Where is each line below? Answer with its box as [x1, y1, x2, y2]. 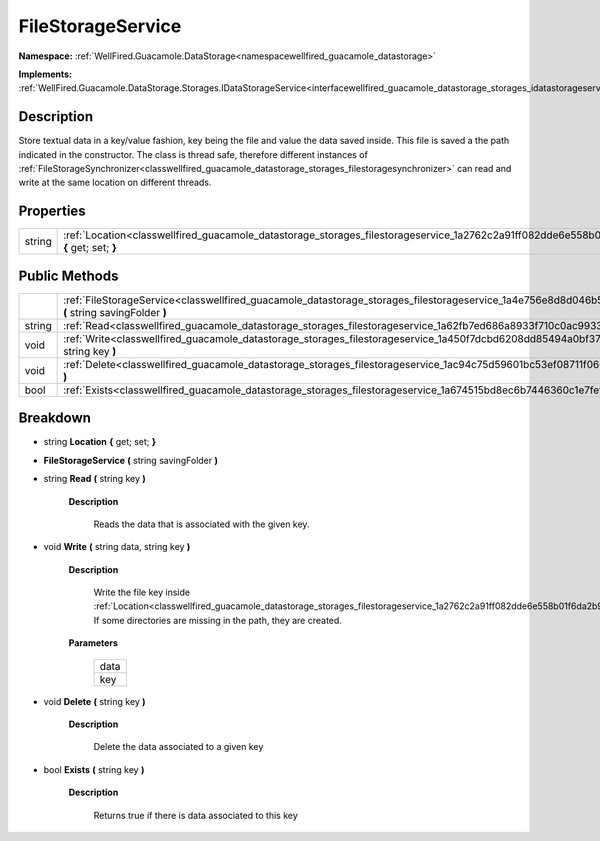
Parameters [68, 637, 119, 649]
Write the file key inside [93, 586, 190, 599]
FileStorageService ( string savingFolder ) [43, 454, 219, 466]
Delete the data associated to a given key [93, 741, 264, 753]
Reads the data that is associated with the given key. [93, 518, 310, 530]
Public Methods [18, 267, 119, 284]
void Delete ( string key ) [43, 695, 146, 707]
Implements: [18, 68, 73, 80]
